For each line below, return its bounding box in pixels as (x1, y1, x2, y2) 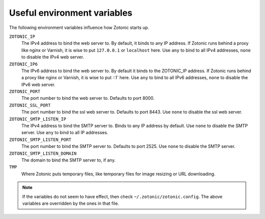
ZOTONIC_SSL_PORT (9, 102, 51, 108)
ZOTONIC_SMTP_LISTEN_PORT (9, 137, 72, 142)
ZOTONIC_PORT (9, 89, 41, 94)
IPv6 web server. (21, 82, 56, 87)
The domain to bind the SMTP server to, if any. (21, 157, 116, 163)
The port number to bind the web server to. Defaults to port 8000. (21, 95, 155, 101)
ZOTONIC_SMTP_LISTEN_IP (9, 116, 66, 122)
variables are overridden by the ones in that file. (22, 200, 119, 206)
